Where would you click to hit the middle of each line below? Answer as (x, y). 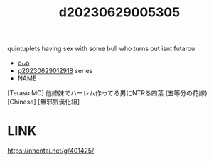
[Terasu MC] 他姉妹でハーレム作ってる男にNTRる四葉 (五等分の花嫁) (107, 93)
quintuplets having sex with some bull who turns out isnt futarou (101, 49)
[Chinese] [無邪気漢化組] (44, 102)
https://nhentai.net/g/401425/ (51, 151)
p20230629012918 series (55, 71)
